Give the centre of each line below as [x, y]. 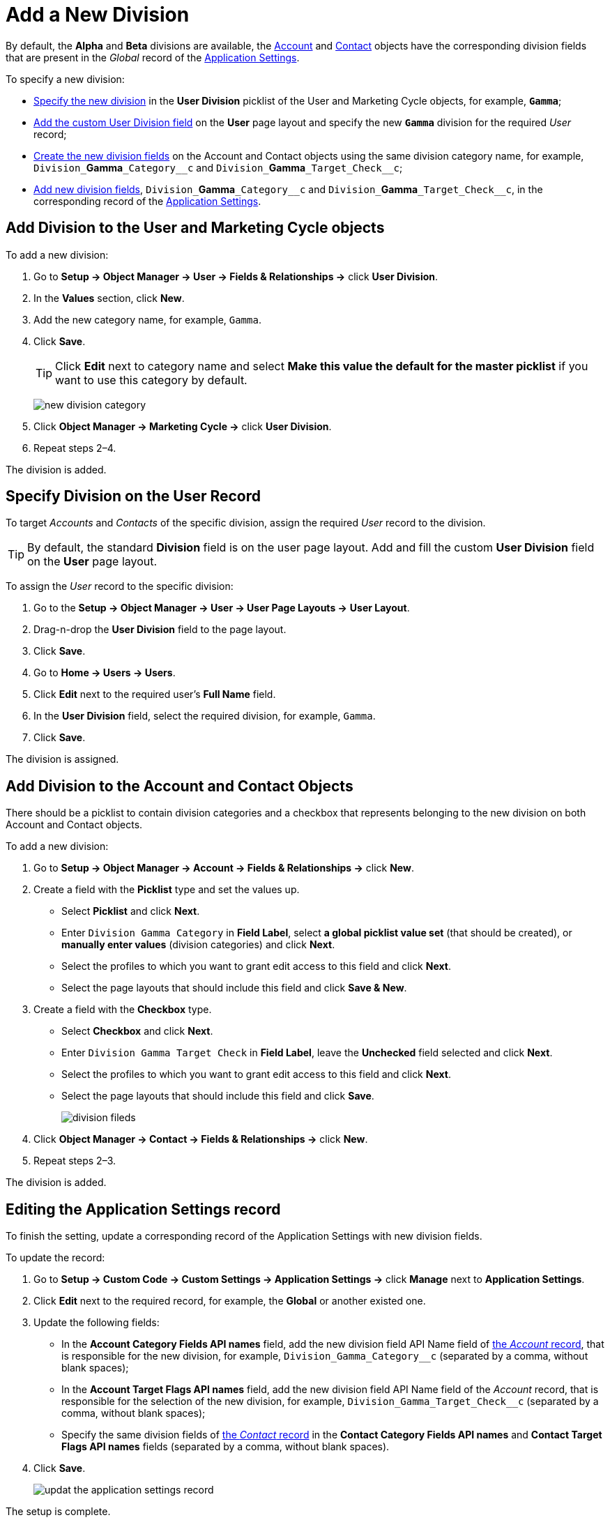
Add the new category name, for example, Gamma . [147, 319]
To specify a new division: [65, 79]
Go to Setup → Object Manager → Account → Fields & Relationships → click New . [224, 868]
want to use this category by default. [151, 380]
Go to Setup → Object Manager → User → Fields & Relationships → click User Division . [236, 276]
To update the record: [55, 1258]
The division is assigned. [62, 759]
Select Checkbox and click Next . [137, 1031]
